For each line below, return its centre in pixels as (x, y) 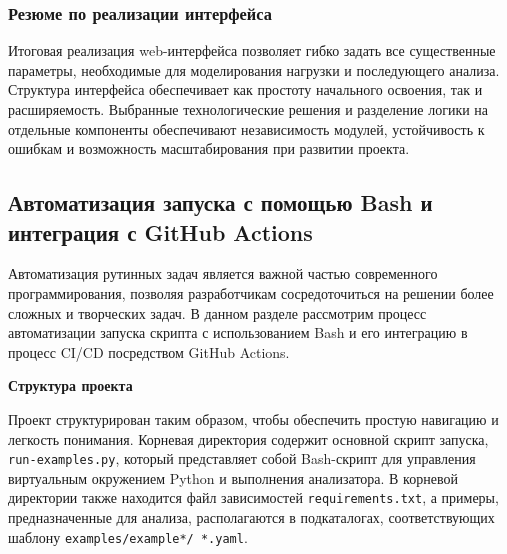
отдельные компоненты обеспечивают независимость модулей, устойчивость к (246, 128)
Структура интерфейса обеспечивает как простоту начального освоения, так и (245, 89)
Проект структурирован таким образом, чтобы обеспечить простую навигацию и (253, 418)
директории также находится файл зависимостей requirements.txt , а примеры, (253, 497)
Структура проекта (70, 385)
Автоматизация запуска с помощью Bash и (220, 202)
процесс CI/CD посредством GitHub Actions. (149, 351)
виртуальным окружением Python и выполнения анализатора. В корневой (233, 477)
